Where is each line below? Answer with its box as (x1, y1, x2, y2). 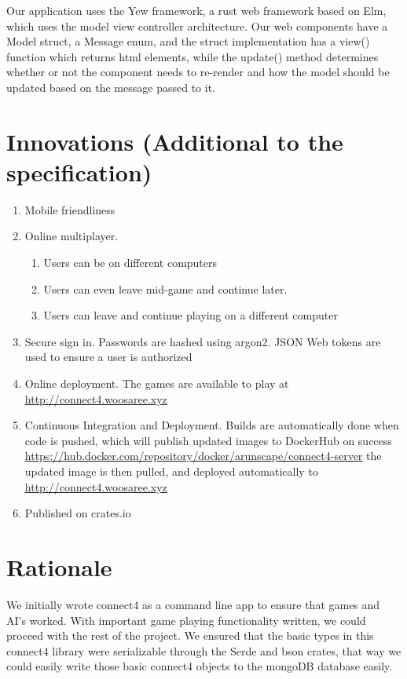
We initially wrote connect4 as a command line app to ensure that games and (6, 596, 380, 612)
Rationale (6, 550, 112, 582)
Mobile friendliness (24, 201, 115, 217)
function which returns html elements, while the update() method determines (6, 48, 379, 64)
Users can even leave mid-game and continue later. (43, 280, 288, 297)
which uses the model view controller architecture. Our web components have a (6, 17, 388, 34)
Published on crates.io (24, 505, 131, 521)
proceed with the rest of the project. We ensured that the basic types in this (6, 627, 374, 644)
